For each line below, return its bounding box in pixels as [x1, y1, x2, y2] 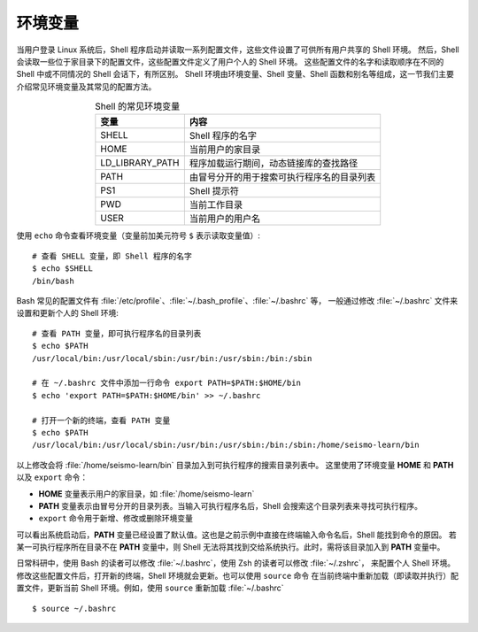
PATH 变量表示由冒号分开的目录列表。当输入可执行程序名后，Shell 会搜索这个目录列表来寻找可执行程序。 [38, 500, 422, 511]
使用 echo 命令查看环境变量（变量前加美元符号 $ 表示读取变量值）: [16, 230, 260, 241]
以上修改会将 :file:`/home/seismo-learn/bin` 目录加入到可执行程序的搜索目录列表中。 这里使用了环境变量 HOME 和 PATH [16, 459, 454, 470]
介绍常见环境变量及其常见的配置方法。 [16, 81, 157, 92]
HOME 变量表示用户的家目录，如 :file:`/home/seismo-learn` [38, 488, 255, 499]
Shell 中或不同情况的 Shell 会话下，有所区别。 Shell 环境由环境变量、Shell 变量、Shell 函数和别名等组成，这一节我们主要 [16, 69, 455, 80]
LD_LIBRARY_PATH [100, 157, 180, 169]
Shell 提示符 [189, 185, 239, 197]
